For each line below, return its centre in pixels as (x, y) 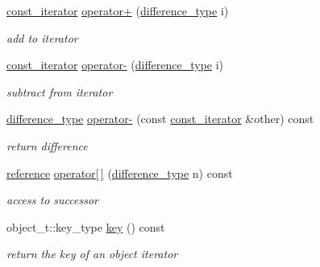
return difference (47, 145)
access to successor (52, 200)
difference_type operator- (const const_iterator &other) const (160, 119)
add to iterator (42, 37)
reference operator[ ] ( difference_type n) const (120, 173)
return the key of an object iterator (92, 254)
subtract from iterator (60, 91)
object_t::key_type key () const (86, 226)
